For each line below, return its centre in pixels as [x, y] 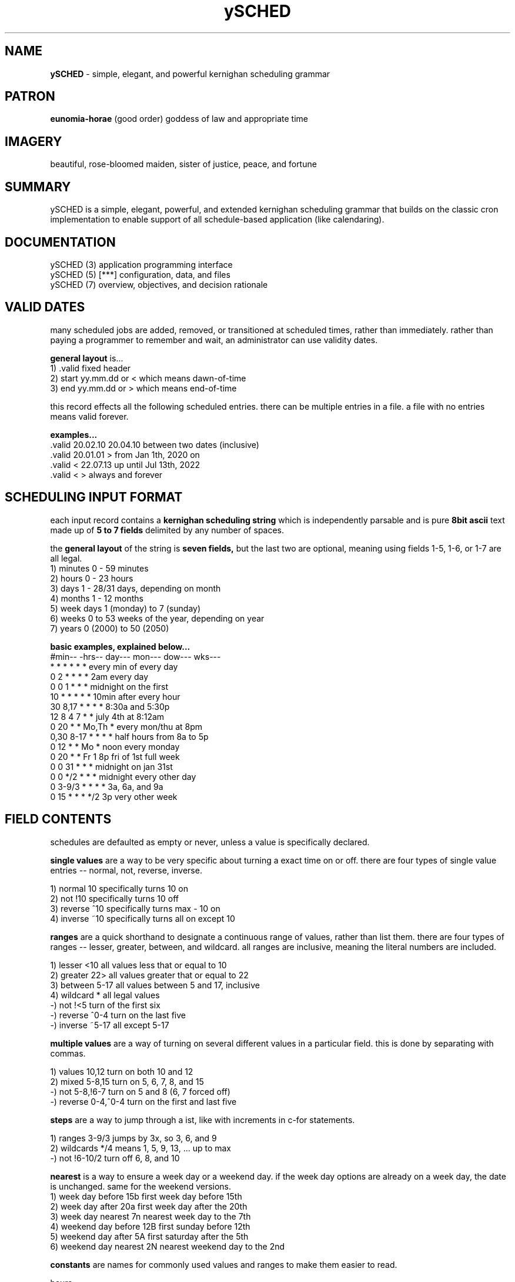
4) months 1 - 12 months [97, 598]
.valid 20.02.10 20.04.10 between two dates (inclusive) [155, 444]
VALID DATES [45, 307]
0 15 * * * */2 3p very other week [114, 796]
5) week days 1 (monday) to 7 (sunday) [126, 608]
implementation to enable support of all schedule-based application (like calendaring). [217, 220]
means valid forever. [89, 416]
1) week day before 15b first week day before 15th [146, 1196]
